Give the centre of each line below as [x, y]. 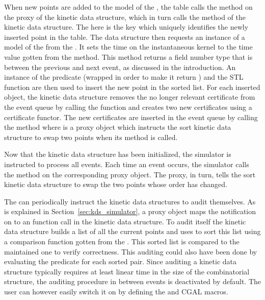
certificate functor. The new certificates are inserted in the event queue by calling [131, 117]
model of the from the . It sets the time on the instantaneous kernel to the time [128, 47]
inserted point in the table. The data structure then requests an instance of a [125, 37]
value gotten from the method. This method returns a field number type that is [128, 56]
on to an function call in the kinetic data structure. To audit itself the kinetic [125, 221]
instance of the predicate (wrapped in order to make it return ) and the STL [124, 77]
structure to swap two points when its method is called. [91, 137]
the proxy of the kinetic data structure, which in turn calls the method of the [125, 17]
